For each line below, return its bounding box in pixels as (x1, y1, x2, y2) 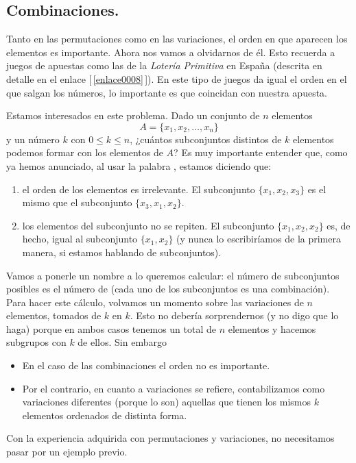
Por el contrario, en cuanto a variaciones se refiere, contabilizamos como (22, 381, 325, 395)
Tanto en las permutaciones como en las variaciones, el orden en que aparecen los (6, 32, 348, 46)
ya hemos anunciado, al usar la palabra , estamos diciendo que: (6, 158, 272, 173)
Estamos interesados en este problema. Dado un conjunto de (6, 108, 260, 123)
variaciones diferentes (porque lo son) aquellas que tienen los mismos (22, 395, 311, 409)
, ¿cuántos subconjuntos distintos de (130, 132, 282, 146)
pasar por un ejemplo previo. (6, 445, 128, 459)
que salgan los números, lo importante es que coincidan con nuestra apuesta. (6, 85, 328, 99)
